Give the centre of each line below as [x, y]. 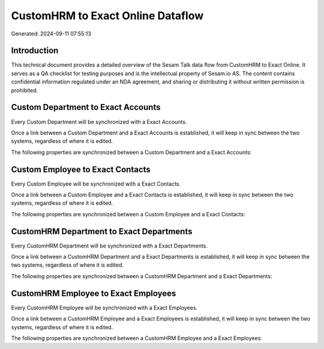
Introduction [35, 51]
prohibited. [25, 90]
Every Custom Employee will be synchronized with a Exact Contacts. [96, 184]
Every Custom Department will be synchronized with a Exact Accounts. [99, 122]
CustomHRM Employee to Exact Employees [94, 293]
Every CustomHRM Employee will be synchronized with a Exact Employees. [104, 308]
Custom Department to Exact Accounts [86, 107]
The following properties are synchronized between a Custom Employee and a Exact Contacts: [128, 214]
